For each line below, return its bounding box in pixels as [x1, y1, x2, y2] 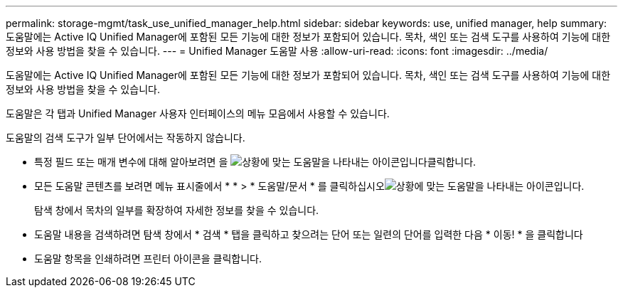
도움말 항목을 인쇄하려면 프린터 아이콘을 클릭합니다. [34, 252, 262, 265]
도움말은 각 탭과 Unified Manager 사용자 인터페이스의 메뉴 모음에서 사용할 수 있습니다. [6, 107, 390, 119]
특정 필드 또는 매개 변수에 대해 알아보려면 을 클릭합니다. [34, 156, 476, 168]
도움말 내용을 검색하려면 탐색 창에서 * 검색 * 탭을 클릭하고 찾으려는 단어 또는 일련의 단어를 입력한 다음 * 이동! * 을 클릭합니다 [34, 228, 583, 240]
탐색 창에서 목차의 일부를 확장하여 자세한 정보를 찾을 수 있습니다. [34, 204, 319, 216]
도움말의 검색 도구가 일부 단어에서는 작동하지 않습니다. [6, 132, 245, 144]
